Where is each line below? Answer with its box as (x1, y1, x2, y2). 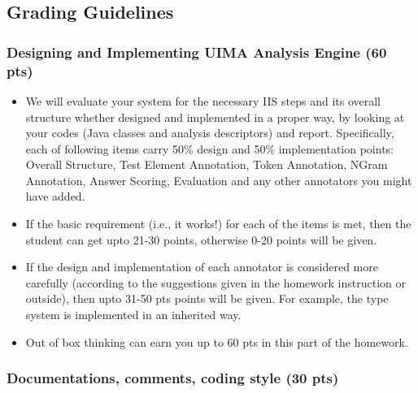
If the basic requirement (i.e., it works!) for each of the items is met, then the (25, 215, 411, 232)
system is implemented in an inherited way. (25, 306, 242, 323)
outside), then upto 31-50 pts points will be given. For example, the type (25, 290, 389, 307)
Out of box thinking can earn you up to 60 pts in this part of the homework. (25, 333, 408, 350)
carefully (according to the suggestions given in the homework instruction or (25, 274, 406, 291)
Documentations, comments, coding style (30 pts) (7, 368, 339, 388)
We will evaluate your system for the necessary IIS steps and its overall (25, 92, 381, 109)
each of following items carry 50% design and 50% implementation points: (25, 140, 394, 157)
